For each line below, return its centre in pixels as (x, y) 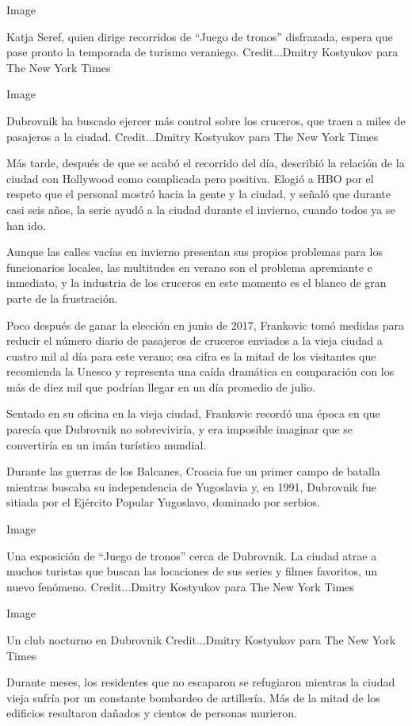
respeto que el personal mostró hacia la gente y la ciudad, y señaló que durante (199, 194)
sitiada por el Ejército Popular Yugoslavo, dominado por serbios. (163, 502)
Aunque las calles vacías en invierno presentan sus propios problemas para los (195, 252)
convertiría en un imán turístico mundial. (107, 444)
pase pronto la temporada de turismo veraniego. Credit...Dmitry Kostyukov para (202, 52)
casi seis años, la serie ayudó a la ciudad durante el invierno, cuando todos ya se (201, 209)
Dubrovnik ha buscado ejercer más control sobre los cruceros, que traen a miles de (206, 120)
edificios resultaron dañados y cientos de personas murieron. (152, 713)
